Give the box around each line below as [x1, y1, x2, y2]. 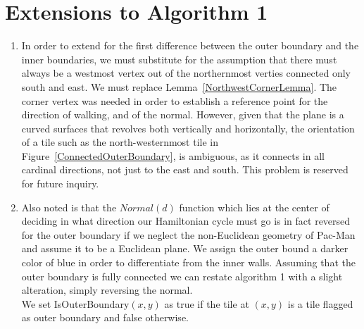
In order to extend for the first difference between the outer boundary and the [21, 38, 359, 53]
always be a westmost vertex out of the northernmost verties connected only [21, 66, 351, 80]
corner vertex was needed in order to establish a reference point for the [21, 93, 328, 108]
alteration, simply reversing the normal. [21, 283, 193, 297]
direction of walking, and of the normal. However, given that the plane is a [21, 107, 344, 122]
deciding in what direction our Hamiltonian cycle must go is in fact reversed [21, 213, 351, 228]
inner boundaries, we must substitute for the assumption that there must [21, 51, 337, 66]
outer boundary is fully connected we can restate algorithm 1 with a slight [21, 268, 343, 283]
